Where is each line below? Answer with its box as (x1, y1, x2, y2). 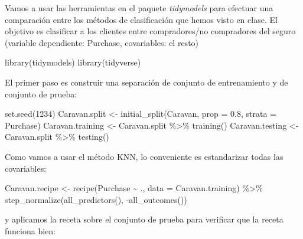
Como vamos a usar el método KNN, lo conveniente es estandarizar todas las (5, 150, 284, 162)
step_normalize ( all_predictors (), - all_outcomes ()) (5, 193, 187, 205)
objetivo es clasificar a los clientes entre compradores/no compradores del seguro (5, 25, 296, 37)
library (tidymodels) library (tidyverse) (5, 56, 141, 68)
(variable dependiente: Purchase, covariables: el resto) (5, 36, 199, 48)
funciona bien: (5, 224, 56, 237)
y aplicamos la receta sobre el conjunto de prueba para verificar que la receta (5, 213, 284, 225)
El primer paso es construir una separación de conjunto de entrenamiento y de (5, 76, 288, 88)
